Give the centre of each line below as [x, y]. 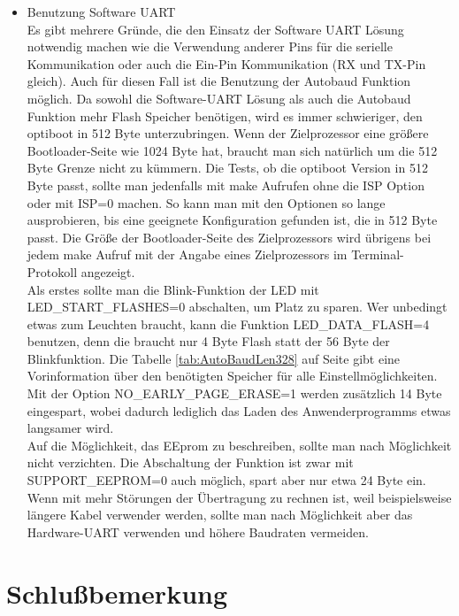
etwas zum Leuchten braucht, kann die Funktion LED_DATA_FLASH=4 [228, 323]
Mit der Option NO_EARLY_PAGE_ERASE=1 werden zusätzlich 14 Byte [234, 393]
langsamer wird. [70, 428]
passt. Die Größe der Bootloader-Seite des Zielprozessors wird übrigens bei [229, 237]
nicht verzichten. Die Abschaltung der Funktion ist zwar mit [190, 462]
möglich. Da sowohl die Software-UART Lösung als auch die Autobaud [219, 98]
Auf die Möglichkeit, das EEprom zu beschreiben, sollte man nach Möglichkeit [239, 445]
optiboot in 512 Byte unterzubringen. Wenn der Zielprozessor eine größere [228, 133]
